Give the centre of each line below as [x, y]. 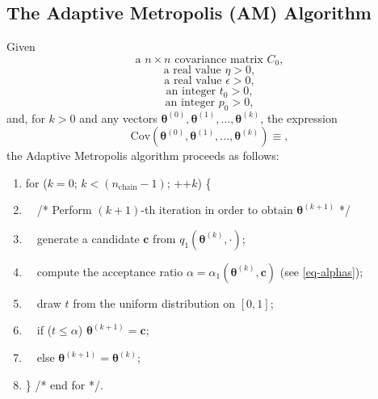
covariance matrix [219, 59]
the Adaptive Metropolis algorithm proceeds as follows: [143, 155]
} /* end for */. [64, 384]
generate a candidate [88, 238]
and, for [26, 118]
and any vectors [118, 118]
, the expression [299, 118]
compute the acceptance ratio [110, 271]
